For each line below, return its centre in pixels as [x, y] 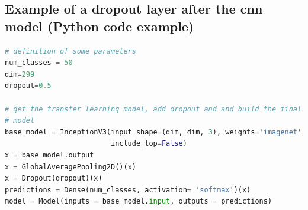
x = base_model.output [49, 155]
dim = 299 [20, 74]
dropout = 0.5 [28, 86]
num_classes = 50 [39, 63]
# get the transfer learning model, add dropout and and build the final [153, 109]
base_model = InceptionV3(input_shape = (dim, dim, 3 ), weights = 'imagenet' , [155, 132]
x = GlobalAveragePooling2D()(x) [70, 167]
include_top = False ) [149, 144]
